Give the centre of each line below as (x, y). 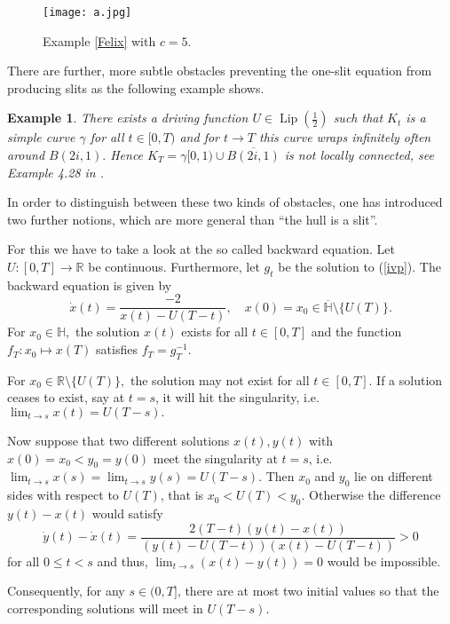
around (26, 155)
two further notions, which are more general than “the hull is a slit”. (193, 219)
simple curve (41, 137)
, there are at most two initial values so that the (308, 591)
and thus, (122, 561)
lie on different (394, 476)
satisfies (117, 349)
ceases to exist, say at (66, 397)
